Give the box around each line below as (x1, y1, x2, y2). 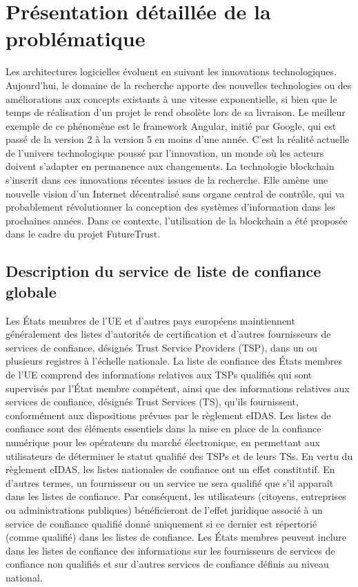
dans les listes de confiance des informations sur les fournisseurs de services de (6, 543, 335, 557)
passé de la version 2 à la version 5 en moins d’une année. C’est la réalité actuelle (6, 132, 350, 146)
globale (6, 280, 57, 302)
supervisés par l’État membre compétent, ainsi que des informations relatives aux (6, 381, 350, 395)
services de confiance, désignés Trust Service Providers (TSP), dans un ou (6, 340, 317, 354)
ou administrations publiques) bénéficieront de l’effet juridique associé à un (6, 502, 323, 517)
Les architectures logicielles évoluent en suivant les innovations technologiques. (6, 64, 337, 79)
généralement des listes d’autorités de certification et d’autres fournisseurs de (6, 327, 331, 341)
